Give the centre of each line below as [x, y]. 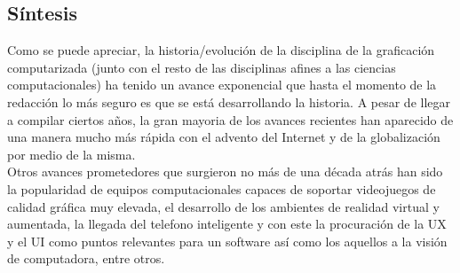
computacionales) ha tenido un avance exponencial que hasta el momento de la [222, 85]
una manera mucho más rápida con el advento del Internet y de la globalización [224, 137]
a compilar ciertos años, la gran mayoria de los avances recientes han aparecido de [230, 119]
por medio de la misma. [71, 154]
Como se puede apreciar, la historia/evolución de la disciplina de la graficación [221, 50]
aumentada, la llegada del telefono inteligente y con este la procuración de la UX [227, 224]
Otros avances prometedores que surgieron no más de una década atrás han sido [225, 172]
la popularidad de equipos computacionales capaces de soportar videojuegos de [222, 188]
